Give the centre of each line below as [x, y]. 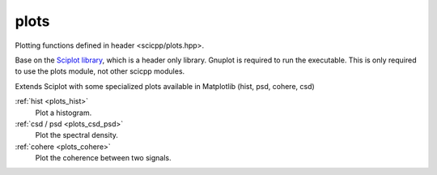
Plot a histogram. [64, 113]
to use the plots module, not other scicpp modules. [100, 71]
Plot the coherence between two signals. [103, 158]
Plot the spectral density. [77, 135]
